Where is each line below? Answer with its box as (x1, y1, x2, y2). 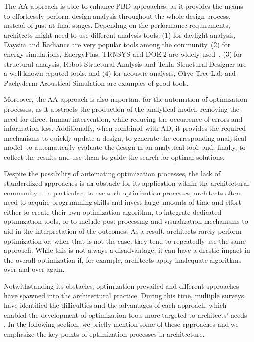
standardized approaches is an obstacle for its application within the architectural (4, 178, 249, 188)
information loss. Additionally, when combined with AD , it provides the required (4, 123, 246, 133)
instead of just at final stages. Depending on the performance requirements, (4, 20, 230, 30)
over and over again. (4, 264, 65, 274)
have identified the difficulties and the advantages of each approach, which (4, 300, 227, 310)
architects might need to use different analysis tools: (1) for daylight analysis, (4, 29, 236, 40)
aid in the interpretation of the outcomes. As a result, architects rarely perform (4, 226, 242, 236)
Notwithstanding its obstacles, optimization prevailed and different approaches (4, 281, 239, 291)
